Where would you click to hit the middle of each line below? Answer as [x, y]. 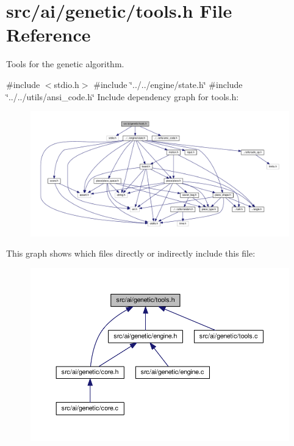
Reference [48, 35]
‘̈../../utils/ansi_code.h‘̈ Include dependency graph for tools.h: [123, 96]
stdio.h [66, 84]
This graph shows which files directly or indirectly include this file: [131, 253]
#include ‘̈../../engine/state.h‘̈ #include [168, 84]
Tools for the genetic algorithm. [65, 64]
